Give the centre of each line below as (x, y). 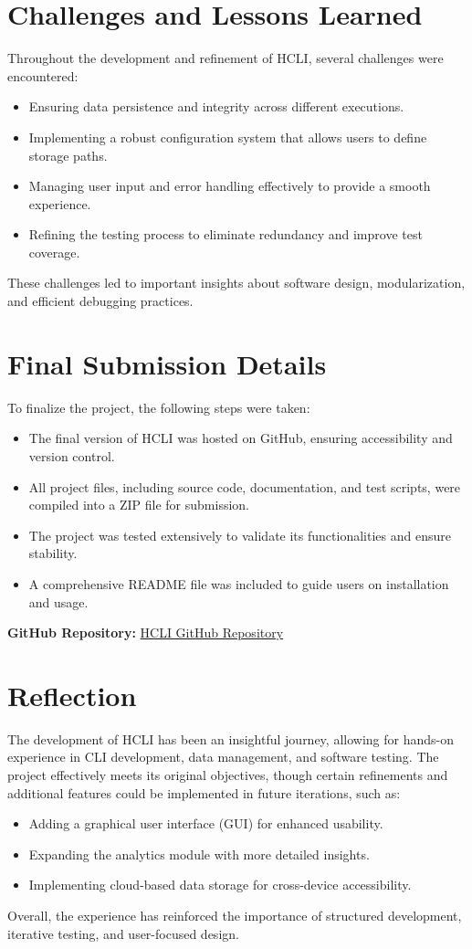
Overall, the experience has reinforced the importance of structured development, (235, 915)
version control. (72, 455)
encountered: (43, 75)
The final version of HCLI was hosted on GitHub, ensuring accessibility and (241, 438)
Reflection (72, 695)
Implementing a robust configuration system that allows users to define (228, 137)
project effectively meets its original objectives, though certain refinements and (228, 775)
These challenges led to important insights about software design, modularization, (236, 283)
